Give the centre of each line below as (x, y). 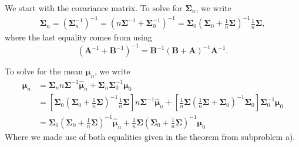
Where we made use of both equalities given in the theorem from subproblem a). (150, 136)
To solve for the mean (44, 71)
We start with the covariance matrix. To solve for (94, 8)
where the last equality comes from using (78, 37)
